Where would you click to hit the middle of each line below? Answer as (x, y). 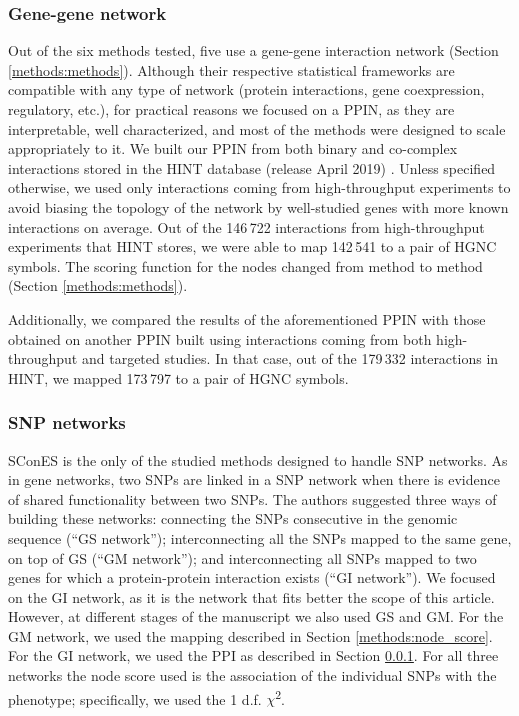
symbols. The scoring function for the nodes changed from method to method (245, 265)
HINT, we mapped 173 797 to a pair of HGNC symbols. (178, 377)
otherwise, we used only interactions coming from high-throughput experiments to (259, 187)
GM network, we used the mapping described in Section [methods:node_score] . (250, 635)
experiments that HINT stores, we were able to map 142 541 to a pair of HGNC (252, 246)
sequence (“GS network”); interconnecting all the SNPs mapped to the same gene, (260, 537)
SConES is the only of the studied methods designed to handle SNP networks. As (258, 459)
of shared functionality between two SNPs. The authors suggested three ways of (252, 498)
